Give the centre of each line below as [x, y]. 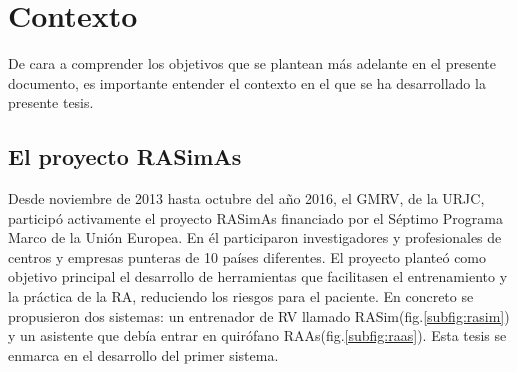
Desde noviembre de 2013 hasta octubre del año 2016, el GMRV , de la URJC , [246, 198]
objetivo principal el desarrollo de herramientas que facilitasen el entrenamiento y [258, 276]
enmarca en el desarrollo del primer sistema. [143, 354]
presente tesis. [51, 102]
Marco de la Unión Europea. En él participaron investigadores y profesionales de [255, 237]
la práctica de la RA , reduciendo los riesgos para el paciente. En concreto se [241, 296]
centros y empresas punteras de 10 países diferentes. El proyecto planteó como [247, 256]
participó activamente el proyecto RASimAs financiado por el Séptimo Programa [255, 217]
